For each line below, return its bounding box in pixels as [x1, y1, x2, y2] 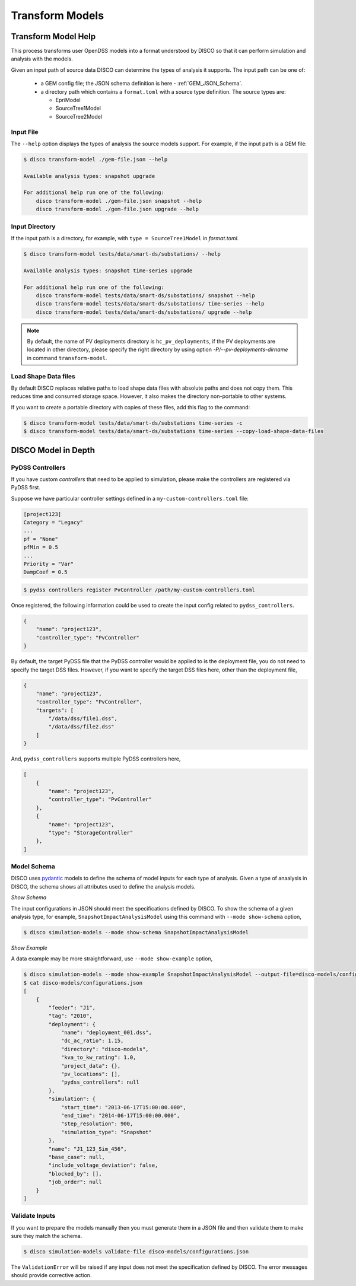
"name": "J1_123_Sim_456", [48, 1145, 127, 1152]
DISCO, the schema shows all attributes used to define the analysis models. [11, 883, 196, 890]
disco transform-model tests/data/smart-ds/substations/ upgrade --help [36, 308, 252, 316]
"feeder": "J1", [48, 1004, 96, 1011]
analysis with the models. [11, 55, 74, 62]
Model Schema [11, 862, 56, 871]
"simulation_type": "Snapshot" [61, 1129, 152, 1135]
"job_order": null [48, 1179, 102, 1186]
